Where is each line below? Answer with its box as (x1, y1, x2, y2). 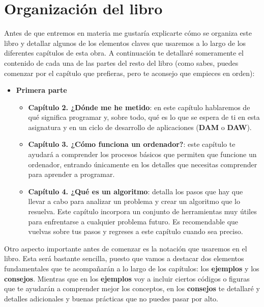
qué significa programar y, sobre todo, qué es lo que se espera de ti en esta (28, 112, 260, 122)
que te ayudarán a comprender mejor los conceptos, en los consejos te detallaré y (4, 283, 260, 294)
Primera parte (16, 85, 67, 95)
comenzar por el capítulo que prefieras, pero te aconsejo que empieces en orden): (4, 67, 255, 78)
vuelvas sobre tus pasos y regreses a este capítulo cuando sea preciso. (28, 226, 243, 237)
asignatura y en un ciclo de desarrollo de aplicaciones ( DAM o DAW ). (28, 121, 252, 132)
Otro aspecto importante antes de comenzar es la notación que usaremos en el (4, 243, 247, 253)
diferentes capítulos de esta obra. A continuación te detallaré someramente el (4, 47, 244, 58)
